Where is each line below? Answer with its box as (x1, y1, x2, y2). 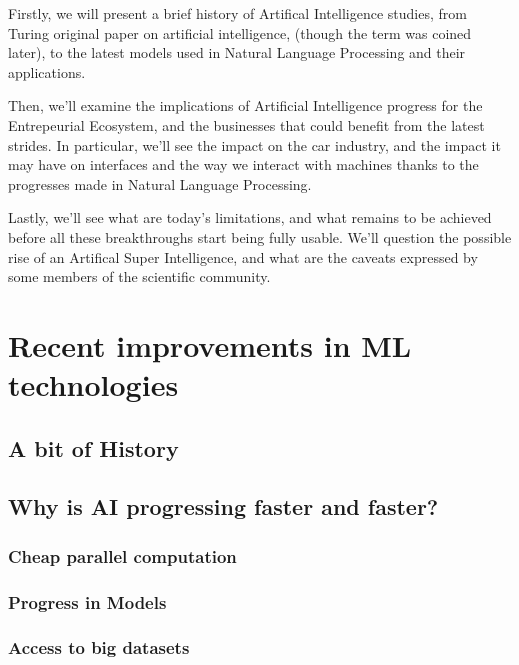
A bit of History (8, 432, 179, 463)
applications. (8, 61, 86, 82)
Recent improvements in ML (8, 324, 412, 365)
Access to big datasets (8, 635, 190, 660)
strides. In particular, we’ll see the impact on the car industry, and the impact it (8, 134, 501, 155)
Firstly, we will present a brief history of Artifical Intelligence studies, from (8, 3, 467, 23)
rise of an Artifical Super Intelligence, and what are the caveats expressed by (8, 246, 478, 267)
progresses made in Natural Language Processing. (8, 173, 312, 194)
